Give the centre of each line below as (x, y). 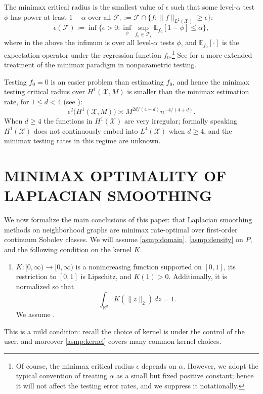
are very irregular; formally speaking (181, 121)
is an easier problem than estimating (107, 81)
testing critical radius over (45, 91)
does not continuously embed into (86, 130)
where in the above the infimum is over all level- (79, 42)
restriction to (36, 276)
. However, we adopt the (221, 365)
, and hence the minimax (211, 81)
